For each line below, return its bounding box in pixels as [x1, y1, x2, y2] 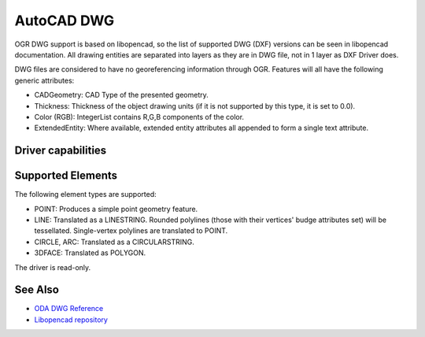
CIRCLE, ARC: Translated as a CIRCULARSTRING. [34, 237, 194, 246]
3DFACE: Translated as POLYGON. [34, 248, 146, 257]
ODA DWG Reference [34, 304, 104, 313]
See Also [14, 283, 59, 297]
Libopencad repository [34, 315, 108, 324]
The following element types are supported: [14, 190, 157, 199]
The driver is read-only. [14, 262, 91, 272]
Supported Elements [14, 169, 118, 183]
